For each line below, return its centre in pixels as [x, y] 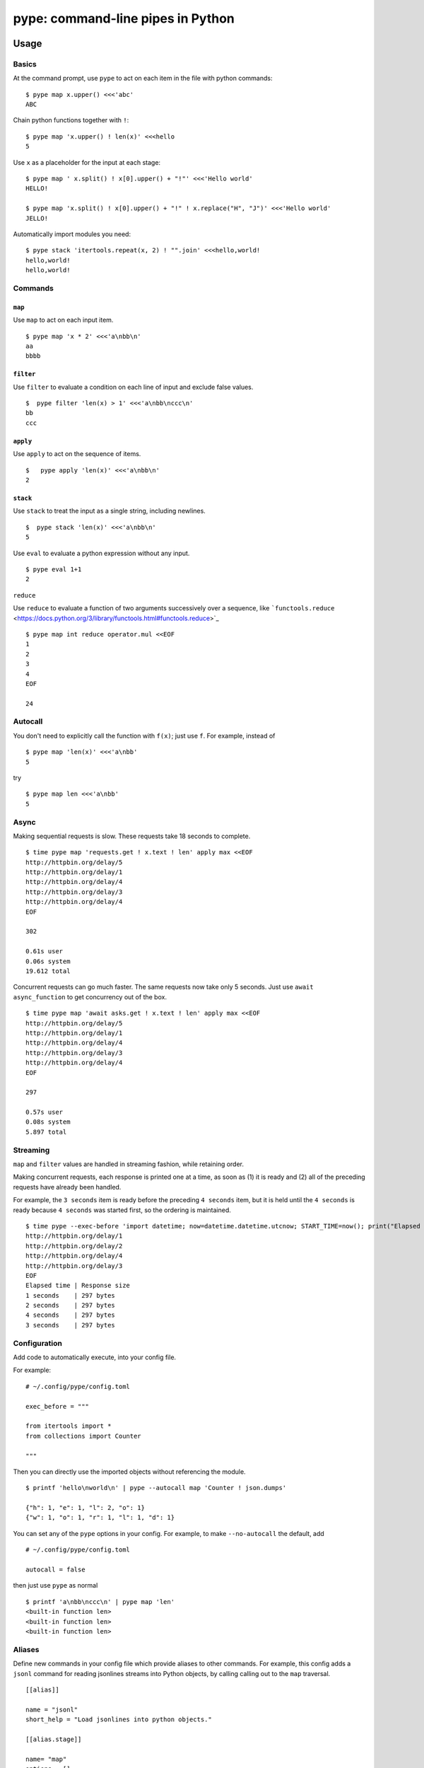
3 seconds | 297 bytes [71, 1325]
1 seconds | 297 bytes [71, 1295]
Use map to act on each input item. [63, 320]
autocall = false [55, 1570]
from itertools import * [69, 1426]
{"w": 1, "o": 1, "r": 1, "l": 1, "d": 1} [100, 1518]
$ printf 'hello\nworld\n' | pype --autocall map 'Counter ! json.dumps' [156, 1488]
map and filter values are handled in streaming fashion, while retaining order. [128, 1164]
